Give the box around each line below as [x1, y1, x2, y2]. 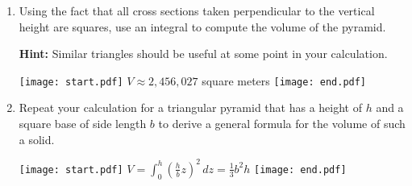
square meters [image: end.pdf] [202, 72, 367, 89]
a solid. [19, 130, 55, 147]
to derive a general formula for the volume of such [158, 115, 406, 132]
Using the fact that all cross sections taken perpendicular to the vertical [19, 2, 375, 19]
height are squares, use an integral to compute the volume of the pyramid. [19, 18, 386, 35]
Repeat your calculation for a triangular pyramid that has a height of [19, 99, 362, 116]
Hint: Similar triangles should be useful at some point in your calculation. [19, 45, 388, 62]
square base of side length [19, 115, 147, 132]
